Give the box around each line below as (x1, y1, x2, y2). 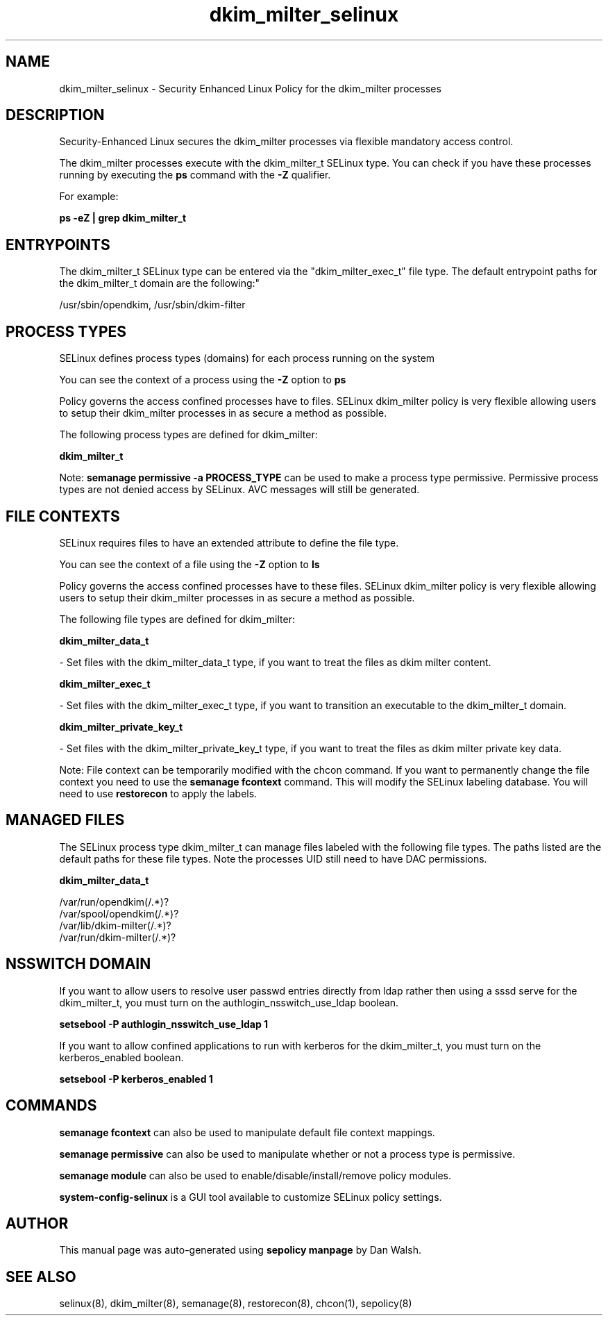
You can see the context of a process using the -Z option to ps (59, 374, 346, 386)
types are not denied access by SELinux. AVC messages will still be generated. (59, 483, 420, 496)
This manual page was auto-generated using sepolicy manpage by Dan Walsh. (59, 1244, 421, 1256)
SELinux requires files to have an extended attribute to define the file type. (59, 536, 399, 549)
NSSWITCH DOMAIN (6, 955, 151, 973)
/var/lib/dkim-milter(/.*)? (59, 919, 171, 931)
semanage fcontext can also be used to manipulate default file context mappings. (59, 1126, 435, 1138)
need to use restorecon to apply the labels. (59, 787, 257, 799)
